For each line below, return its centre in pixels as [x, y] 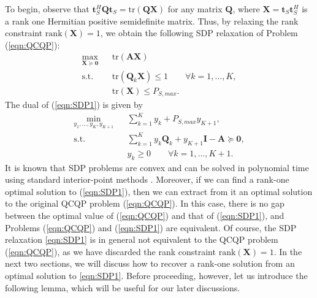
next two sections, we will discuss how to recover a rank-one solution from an [150, 263]
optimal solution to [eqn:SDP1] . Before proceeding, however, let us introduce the [156, 275]
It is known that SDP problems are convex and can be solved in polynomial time [157, 167]
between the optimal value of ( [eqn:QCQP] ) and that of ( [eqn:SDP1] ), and [145, 215]
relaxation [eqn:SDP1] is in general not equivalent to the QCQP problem [142, 239]
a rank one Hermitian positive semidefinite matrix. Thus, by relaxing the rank [152, 21]
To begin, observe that [47, 9]
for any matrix [195, 9]
